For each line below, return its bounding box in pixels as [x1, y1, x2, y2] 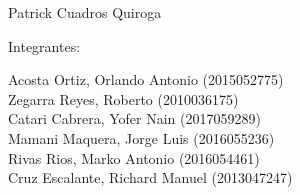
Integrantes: [8, 35, 81, 56]
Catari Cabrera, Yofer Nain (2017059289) [8, 108, 261, 129]
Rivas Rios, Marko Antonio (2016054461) [8, 147, 260, 168]
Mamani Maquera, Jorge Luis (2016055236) [8, 127, 275, 148]
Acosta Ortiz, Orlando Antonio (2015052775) [8, 69, 284, 90]
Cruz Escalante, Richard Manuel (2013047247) [8, 167, 293, 188]
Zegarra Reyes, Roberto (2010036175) [8, 88, 239, 109]
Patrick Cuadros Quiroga [8, 2, 162, 22]
